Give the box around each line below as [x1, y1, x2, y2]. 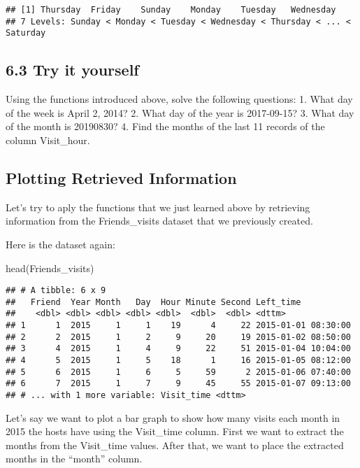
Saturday [6, 28, 46, 38]
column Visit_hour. [6, 132, 90, 147]
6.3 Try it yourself [6, 59, 139, 80]
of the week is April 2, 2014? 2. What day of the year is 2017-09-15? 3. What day [6, 105, 354, 120]
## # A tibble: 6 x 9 [6, 285, 106, 296]
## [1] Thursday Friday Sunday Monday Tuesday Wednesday [6, 5, 336, 15]
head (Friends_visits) [6, 260, 94, 275]
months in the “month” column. [6, 451, 143, 466]
